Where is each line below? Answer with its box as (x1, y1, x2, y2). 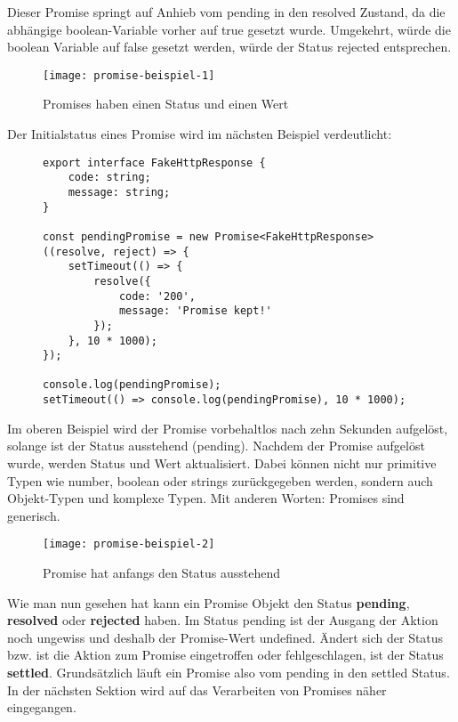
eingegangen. (7, 698, 76, 717)
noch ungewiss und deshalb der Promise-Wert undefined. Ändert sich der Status (7, 628, 444, 646)
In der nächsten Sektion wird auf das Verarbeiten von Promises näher (7, 680, 387, 699)
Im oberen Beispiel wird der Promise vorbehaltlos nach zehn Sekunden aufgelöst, (7, 418, 448, 437)
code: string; (68, 171, 151, 184)
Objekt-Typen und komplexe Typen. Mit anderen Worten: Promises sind (7, 489, 405, 507)
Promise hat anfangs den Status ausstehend (43, 564, 281, 581)
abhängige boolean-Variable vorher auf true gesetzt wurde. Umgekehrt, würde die (7, 20, 451, 38)
